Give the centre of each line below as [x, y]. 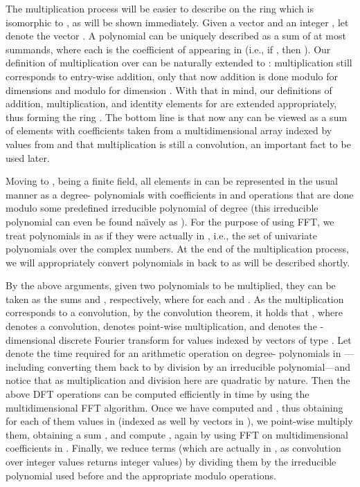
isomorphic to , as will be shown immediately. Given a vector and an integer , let [177, 22]
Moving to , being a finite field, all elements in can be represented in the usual [172, 181]
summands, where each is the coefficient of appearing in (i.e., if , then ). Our [168, 49]
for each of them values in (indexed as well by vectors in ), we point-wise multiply [179, 421]
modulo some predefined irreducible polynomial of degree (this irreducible [162, 208]
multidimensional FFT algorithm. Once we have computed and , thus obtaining [174, 407]
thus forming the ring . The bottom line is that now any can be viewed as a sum [177, 117]
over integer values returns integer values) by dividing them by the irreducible [171, 461]
